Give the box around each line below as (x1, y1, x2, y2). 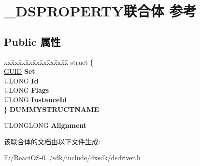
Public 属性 (4, 34, 61, 49)
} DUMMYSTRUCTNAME (4, 104, 99, 114)
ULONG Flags (4, 85, 49, 95)
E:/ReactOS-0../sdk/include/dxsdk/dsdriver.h (4, 152, 141, 163)
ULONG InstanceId (4, 94, 67, 104)
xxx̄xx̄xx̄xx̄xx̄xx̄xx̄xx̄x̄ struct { (4, 56, 94, 67)
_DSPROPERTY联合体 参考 (4, 1, 197, 21)
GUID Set (4, 66, 35, 76)
